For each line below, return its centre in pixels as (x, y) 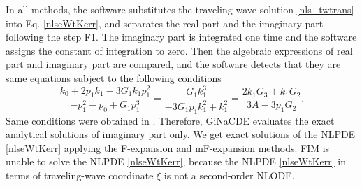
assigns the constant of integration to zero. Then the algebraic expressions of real (179, 50)
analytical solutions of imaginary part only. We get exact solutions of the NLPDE (181, 134)
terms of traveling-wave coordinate (80, 175)
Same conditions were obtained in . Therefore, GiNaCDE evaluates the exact (170, 120)
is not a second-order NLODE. (229, 175)
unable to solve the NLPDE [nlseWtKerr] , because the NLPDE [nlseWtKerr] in (176, 161)
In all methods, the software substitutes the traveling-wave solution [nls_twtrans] (180, 9)
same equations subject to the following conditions (114, 77)
